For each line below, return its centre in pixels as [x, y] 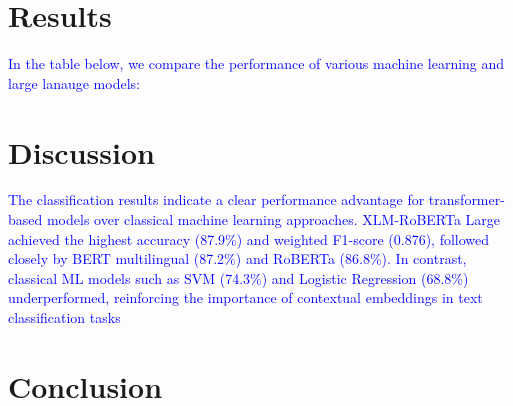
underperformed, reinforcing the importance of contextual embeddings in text [245, 297]
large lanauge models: [74, 82]
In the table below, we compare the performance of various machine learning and [256, 63]
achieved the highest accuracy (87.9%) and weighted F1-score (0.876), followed [249, 238]
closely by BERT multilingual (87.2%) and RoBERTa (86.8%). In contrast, [237, 258]
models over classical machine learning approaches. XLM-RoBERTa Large [273, 219]
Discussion [81, 151]
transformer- [466, 199]
